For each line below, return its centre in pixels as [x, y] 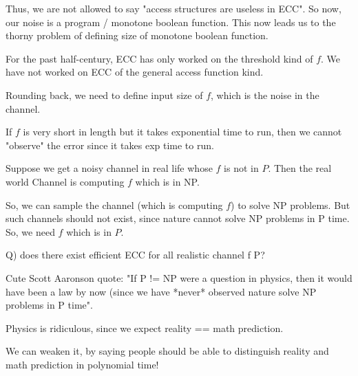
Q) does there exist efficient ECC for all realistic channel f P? [135, 255]
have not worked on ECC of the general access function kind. [135, 72]
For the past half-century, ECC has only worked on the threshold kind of [159, 58]
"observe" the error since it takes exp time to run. [110, 145]
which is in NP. [167, 181]
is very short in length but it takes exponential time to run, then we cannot [182, 132]
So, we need [30, 231]
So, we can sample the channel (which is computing [114, 204]
